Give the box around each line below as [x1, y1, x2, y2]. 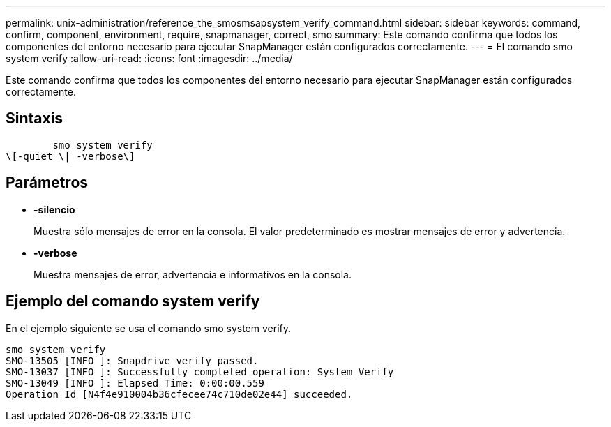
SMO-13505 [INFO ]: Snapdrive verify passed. [6, 354, 259, 366]
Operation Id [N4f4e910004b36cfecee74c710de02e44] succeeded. [6, 388, 353, 400]
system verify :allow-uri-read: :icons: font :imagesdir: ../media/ [6, 52, 293, 64]
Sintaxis [6, 110, 63, 128]
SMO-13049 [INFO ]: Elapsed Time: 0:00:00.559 [6, 377, 264, 389]
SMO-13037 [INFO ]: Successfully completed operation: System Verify [6, 366, 394, 377]
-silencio [33, 203, 75, 216]
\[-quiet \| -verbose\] [6, 150, 135, 162]
